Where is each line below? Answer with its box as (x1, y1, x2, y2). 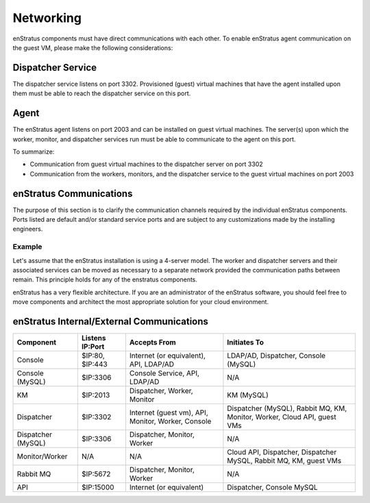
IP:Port (81, 342, 105, 351)
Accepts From (129, 338, 176, 347)
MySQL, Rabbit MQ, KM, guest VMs (227, 456, 342, 465)
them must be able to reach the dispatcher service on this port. (12, 89, 191, 97)
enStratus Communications (12, 187, 133, 199)
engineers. (12, 225, 43, 233)
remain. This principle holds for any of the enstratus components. (12, 275, 198, 284)
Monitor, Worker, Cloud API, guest (227, 412, 337, 421)
